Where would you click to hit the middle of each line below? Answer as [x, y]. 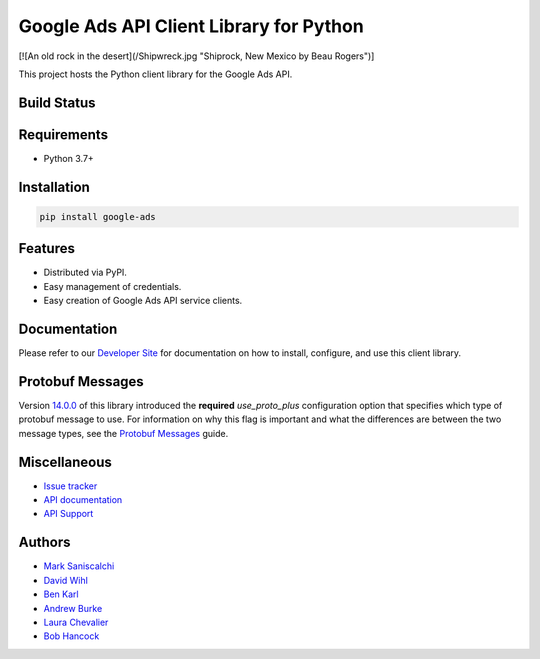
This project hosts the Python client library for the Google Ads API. [155, 74]
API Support [68, 514]
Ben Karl [61, 594]
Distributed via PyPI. [85, 272]
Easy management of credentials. [112, 286]
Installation [54, 186]
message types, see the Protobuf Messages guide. [123, 433]
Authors [44, 542]
